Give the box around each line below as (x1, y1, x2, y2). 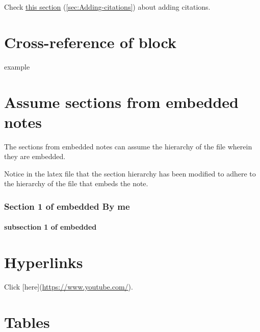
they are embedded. (4, 151, 66, 162)
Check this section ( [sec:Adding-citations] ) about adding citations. (4, 2, 211, 12)
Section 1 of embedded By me (4, 200, 130, 212)
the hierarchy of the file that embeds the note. (4, 178, 148, 189)
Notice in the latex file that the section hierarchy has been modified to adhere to (4, 168, 256, 179)
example (4, 61, 30, 72)
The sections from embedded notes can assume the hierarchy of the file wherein (4, 141, 252, 151)
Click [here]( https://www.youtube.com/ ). (4, 281, 133, 292)
